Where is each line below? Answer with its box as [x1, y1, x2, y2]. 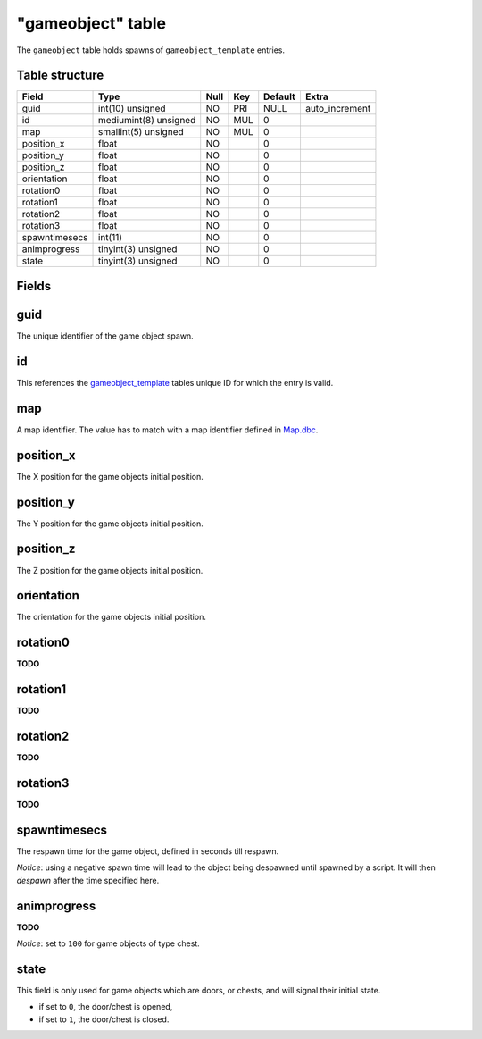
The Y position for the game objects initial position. [16, 518, 204, 529]
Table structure [16, 68, 104, 83]
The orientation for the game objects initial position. [16, 612, 207, 623]
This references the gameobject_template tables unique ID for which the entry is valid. [16, 377, 334, 388]
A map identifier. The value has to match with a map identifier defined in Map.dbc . [16, 424, 319, 435]
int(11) [97, 231, 123, 244]
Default [263, 90, 296, 103]
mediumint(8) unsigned [97, 114, 196, 127]
